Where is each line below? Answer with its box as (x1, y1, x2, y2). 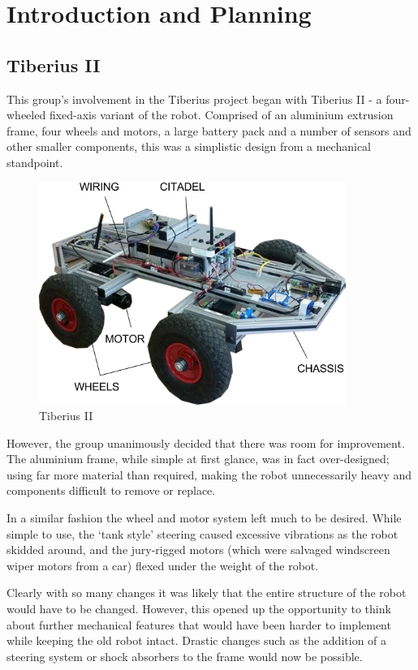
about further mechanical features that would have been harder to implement (6, 616, 391, 633)
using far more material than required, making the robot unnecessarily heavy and (6, 466, 412, 483)
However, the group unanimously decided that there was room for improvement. (6, 434, 405, 451)
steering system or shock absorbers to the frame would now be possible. (6, 647, 363, 664)
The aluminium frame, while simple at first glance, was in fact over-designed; (6, 450, 390, 467)
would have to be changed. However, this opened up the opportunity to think (6, 600, 391, 617)
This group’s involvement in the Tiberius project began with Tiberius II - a (6, 90, 382, 107)
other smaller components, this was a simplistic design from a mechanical (6, 138, 371, 155)
